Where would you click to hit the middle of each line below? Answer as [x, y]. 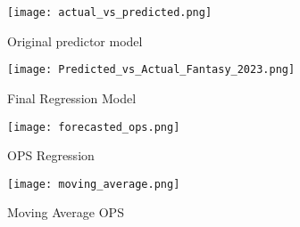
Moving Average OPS [66, 212]
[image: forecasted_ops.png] [94, 127]
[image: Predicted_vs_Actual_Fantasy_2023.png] [151, 70]
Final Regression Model [72, 97]
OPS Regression [51, 155]
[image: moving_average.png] [94, 184]
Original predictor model [75, 41]
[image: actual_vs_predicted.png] [110, 12]
